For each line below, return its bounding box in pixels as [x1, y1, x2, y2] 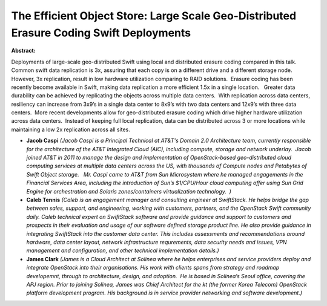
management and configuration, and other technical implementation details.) [26, 247, 219, 254]
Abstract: [11, 47, 36, 54]
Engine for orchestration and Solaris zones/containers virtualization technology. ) [26, 187, 231, 195]
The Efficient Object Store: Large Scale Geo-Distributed [11, 9, 297, 22]
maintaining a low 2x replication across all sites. [11, 126, 130, 133]
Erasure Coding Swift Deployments [11, 26, 191, 39]
